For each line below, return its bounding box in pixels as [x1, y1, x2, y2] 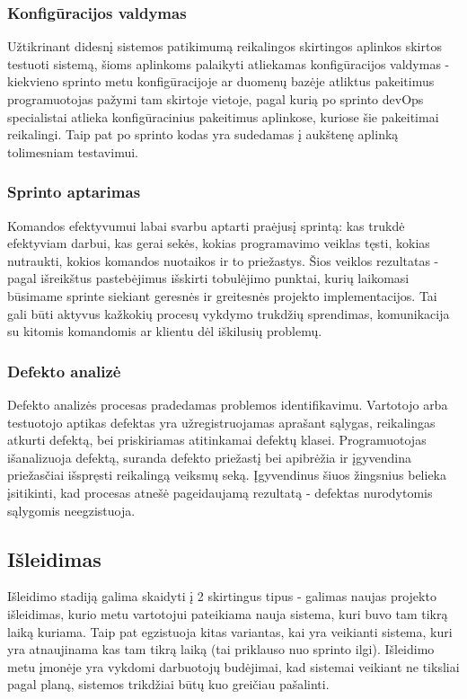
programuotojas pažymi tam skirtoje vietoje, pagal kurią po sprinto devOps [7, 90, 424, 108]
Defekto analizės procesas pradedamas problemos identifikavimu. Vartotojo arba [7, 394, 448, 413]
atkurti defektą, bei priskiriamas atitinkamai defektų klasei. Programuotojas [7, 430, 427, 449]
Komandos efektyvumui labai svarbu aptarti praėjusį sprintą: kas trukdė [7, 216, 405, 234]
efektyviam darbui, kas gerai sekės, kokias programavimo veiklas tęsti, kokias [7, 234, 430, 252]
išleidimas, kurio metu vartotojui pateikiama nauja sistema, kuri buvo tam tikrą [7, 604, 448, 623]
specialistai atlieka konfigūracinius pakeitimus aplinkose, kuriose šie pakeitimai [7, 107, 439, 126]
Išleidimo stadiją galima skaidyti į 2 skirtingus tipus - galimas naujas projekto [7, 587, 436, 606]
